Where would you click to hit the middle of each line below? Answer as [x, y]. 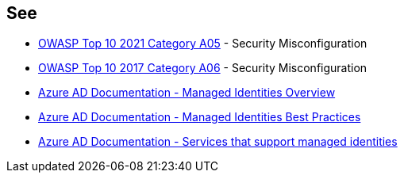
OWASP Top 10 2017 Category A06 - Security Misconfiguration [203, 68]
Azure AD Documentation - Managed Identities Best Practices [200, 117]
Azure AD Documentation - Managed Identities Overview [187, 93]
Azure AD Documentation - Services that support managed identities [218, 142]
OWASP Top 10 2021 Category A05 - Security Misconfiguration [203, 44]
